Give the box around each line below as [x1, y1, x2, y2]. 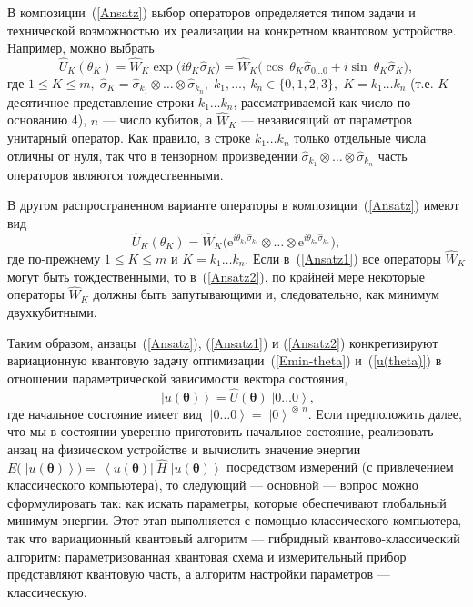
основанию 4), [7, 110, 87, 129]
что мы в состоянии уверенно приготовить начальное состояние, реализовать [7, 422, 434, 441]
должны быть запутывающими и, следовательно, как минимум [93, 284, 439, 303]
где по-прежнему [7, 248, 101, 267]
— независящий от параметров [240, 110, 412, 129]
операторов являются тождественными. [7, 164, 224, 184]
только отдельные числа [294, 128, 427, 147]
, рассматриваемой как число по [233, 92, 411, 111]
